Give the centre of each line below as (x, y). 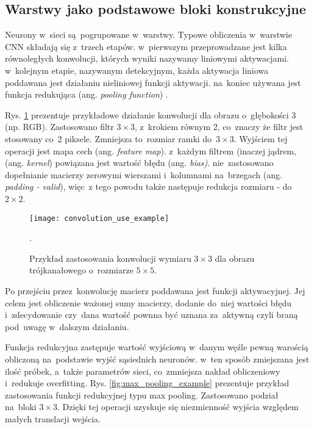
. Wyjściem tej (261, 138)
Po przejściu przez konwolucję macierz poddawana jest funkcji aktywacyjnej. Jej (155, 290)
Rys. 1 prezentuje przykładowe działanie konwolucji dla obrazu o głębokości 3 (151, 114)
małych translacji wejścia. (53, 418)
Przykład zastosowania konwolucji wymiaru (110, 258)
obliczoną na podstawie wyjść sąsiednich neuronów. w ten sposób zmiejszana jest (157, 359)
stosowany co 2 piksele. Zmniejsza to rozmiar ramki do (109, 138)
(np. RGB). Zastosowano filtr (59, 127)
